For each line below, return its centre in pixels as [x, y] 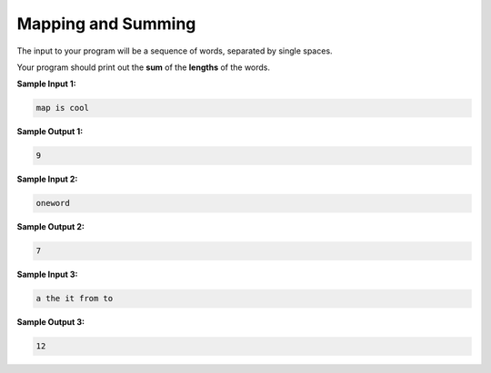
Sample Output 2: [51, 227]
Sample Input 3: [47, 275]
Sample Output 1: [50, 132]
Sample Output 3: [51, 322]
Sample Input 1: [46, 84]
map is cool [63, 108]
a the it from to [75, 299]
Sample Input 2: [47, 179]
